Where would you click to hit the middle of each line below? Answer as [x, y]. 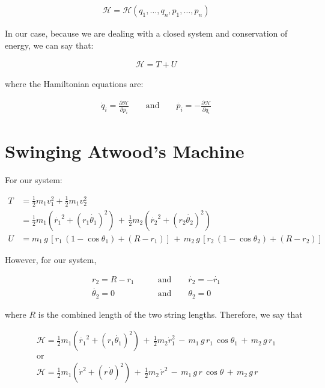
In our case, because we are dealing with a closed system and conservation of [146, 33]
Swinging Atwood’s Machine [125, 150]
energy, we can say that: [49, 45]
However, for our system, [51, 259]
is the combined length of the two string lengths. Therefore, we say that [170, 314]
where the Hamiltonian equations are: [74, 84]
